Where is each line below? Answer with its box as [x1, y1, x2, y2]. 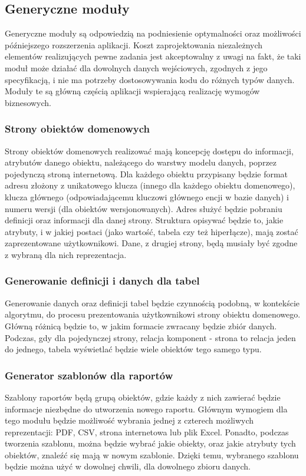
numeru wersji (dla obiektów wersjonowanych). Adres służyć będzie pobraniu [5, 202, 282, 214]
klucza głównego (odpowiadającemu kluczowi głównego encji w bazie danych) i [5, 190, 289, 203]
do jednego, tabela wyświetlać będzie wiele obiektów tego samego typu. [5, 343, 262, 355]
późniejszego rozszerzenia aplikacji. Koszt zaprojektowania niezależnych [5, 38, 263, 51]
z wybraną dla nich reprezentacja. [5, 248, 127, 260]
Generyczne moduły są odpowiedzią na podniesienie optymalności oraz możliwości [5, 27, 301, 39]
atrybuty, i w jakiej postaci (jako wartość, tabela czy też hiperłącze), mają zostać [5, 225, 298, 237]
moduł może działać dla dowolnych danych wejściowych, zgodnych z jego [5, 61, 268, 74]
